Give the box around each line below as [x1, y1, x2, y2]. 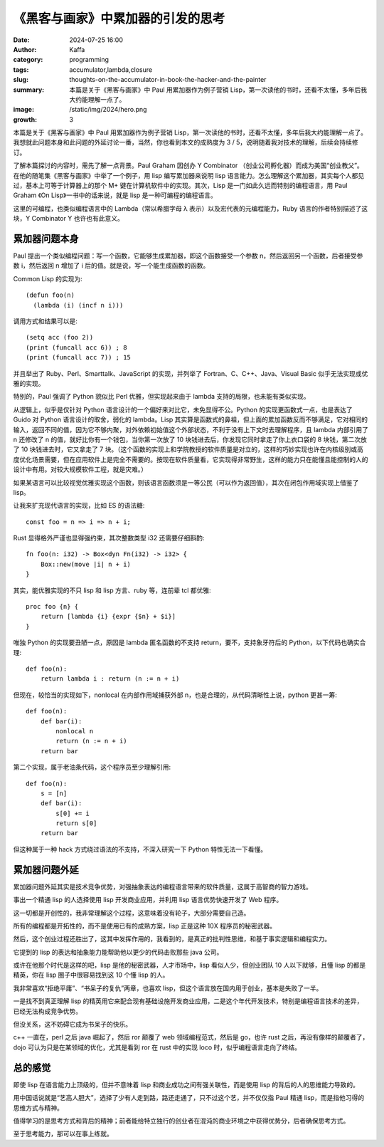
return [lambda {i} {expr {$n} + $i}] [40, 612, 176, 621]
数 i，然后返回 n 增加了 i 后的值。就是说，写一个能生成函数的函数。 [13, 261, 210, 270]
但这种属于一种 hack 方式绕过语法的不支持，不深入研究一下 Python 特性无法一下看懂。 [13, 844, 267, 854]
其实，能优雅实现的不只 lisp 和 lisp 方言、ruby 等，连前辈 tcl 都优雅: [13, 586, 211, 595]
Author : [13, 45, 37, 53]
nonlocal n [55, 727, 94, 735]
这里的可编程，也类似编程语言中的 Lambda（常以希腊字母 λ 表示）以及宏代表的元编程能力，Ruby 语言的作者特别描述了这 [13, 204, 368, 213]
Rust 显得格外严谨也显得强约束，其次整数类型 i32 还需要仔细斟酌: [13, 534, 205, 543]
